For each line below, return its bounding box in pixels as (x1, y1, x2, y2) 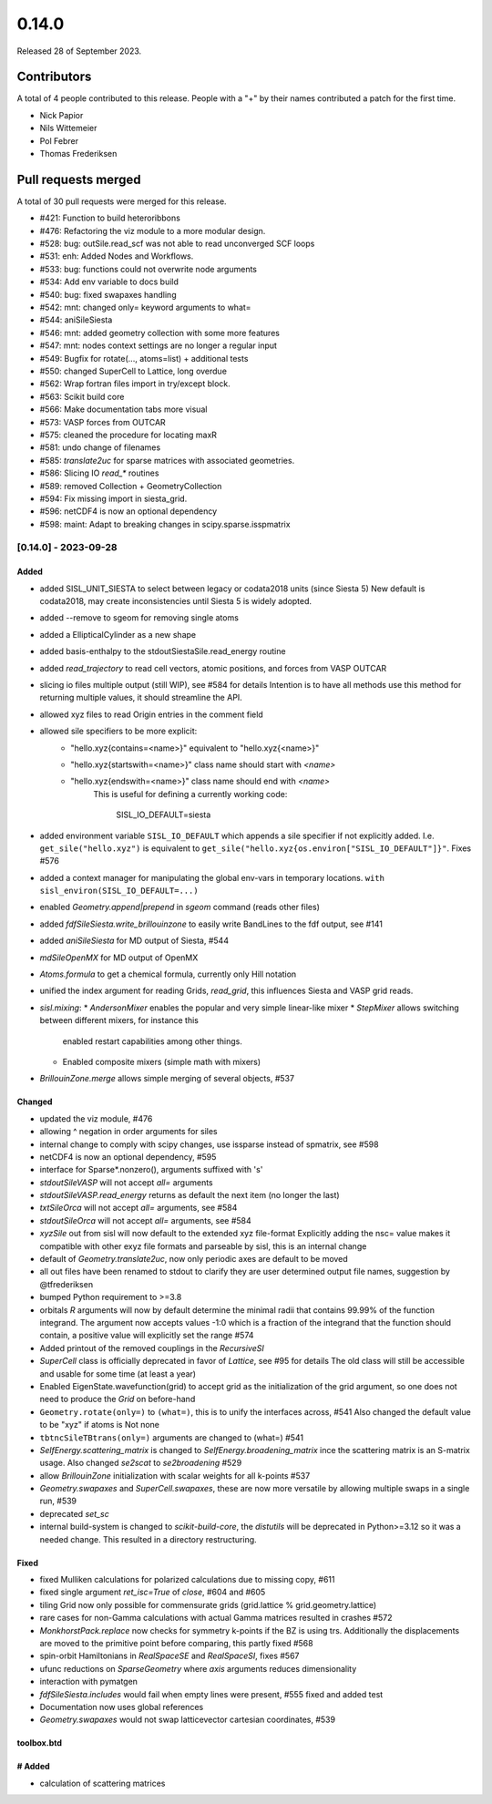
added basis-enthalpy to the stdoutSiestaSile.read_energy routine (39, 646, 286, 657)
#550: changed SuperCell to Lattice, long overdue (39, 365, 228, 376)
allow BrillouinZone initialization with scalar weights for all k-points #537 (39, 1470, 311, 1481)
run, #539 (39, 1495, 77, 1507)
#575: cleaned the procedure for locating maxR (39, 429, 218, 440)
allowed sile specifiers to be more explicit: (39, 725, 198, 737)
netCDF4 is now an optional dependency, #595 (39, 1151, 217, 1162)
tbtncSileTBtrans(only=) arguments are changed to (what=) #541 (39, 1431, 304, 1443)
